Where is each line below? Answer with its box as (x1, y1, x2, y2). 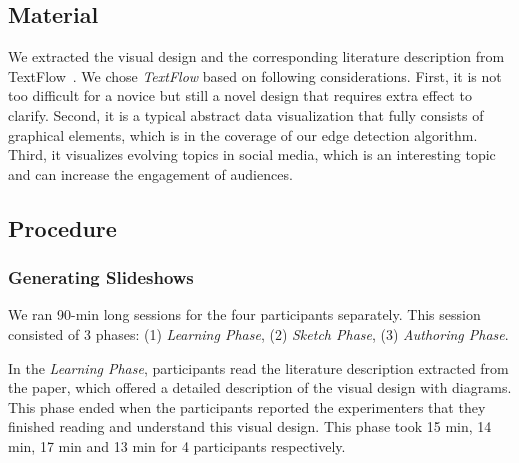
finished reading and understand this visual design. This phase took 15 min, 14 (8, 416, 492, 437)
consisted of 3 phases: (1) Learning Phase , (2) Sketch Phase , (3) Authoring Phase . (8, 323, 509, 344)
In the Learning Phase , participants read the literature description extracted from (8, 357, 509, 378)
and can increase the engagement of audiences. (8, 163, 293, 184)
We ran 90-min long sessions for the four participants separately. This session (8, 304, 481, 325)
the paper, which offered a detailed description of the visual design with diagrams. (8, 377, 512, 398)
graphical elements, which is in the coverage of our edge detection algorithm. (8, 124, 478, 145)
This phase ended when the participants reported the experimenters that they (8, 396, 486, 417)
